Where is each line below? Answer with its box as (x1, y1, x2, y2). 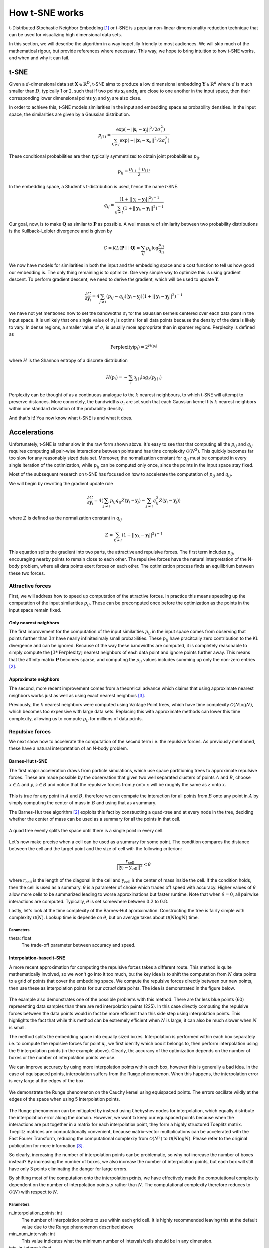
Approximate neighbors (9, 676, 60, 682)
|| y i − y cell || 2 (117, 864, 143, 871)
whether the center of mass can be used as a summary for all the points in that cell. (9, 816, 181, 822)
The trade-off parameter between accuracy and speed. (21, 942, 135, 948)
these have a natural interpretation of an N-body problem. (9, 745, 128, 751)
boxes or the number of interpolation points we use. (9, 1055, 116, 1061)
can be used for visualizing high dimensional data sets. (9, 31, 122, 37)
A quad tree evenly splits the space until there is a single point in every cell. (9, 827, 164, 833)
